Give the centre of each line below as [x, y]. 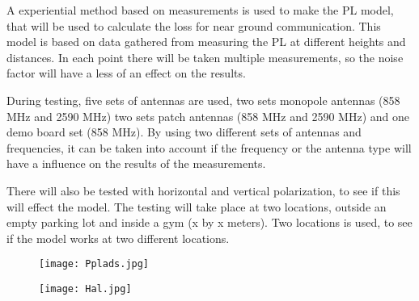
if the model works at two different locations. [118, 238]
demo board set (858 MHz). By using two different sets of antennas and [184, 132]
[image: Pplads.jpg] [94, 264]
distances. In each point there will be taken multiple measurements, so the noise [205, 57]
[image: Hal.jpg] [85, 288]
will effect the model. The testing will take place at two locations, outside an [197, 206]
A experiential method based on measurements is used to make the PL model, [200, 10]
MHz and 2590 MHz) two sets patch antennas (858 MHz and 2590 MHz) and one [208, 116]
